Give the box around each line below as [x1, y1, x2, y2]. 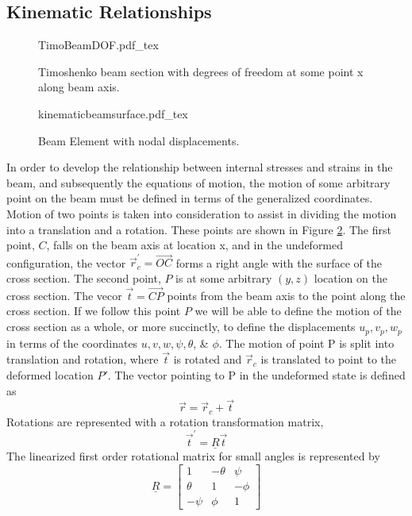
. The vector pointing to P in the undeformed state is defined [107, 366, 406, 383]
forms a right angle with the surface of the [175, 254, 382, 271]
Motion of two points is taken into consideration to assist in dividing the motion [6, 205, 397, 221]
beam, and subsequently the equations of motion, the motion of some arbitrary [6, 174, 391, 191]
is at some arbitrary [175, 270, 272, 287]
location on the [314, 270, 387, 287]
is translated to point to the [260, 351, 397, 368]
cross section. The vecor [6, 287, 122, 303]
